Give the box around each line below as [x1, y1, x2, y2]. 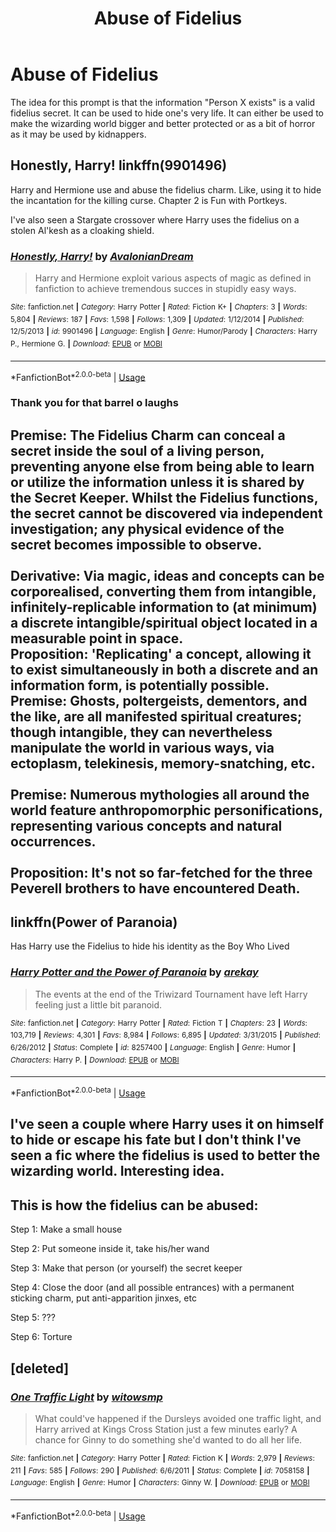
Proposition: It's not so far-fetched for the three [10, 864, 313, 881]
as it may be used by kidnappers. [10, 128, 147, 140]
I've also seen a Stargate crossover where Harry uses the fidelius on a [10, 213, 300, 226]
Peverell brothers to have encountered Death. [10, 880, 301, 897]
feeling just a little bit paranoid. [34, 998, 163, 1011]
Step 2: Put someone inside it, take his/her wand [10, 1243, 210, 1255]
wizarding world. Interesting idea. [10, 1163, 225, 1180]
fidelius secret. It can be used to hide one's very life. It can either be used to [10, 107, 325, 119]
